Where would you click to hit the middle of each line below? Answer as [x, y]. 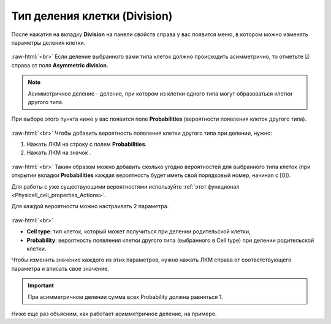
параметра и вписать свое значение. [60, 268]
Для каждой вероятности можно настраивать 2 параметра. [90, 206]
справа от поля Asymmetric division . [60, 65]
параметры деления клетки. [48, 42]
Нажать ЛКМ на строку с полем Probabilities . [87, 145]
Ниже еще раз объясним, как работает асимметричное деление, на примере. [114, 314]
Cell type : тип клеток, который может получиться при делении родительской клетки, [139, 232]
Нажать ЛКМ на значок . [59, 153]
